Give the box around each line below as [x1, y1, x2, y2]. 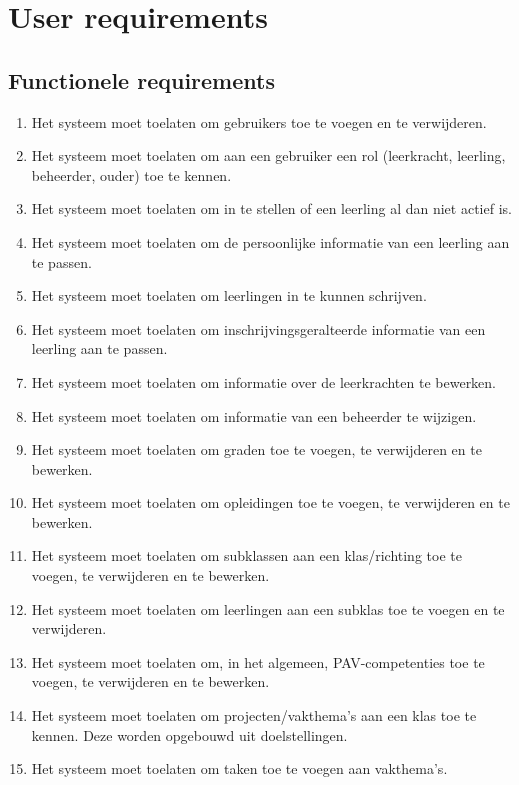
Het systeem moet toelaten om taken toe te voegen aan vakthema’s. [31, 758, 448, 779]
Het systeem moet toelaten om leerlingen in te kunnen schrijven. [31, 285, 427, 306]
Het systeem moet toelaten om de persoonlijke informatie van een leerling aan [31, 231, 510, 252]
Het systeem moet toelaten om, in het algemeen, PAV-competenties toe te [31, 651, 485, 672]
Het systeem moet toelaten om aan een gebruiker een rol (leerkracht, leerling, [31, 145, 506, 166]
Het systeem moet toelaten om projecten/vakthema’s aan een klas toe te [31, 705, 477, 726]
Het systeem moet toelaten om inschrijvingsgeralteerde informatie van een [31, 318, 486, 339]
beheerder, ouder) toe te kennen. [31, 164, 232, 185]
